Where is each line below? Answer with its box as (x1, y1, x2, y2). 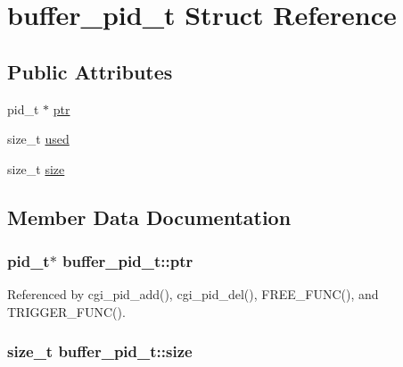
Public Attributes (7, 57, 173, 85)
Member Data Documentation (7, 203, 292, 230)
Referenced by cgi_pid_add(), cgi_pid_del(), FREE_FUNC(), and (7, 285, 379, 304)
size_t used (7, 129, 70, 148)
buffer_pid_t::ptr (62, 250, 193, 272)
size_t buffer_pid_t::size (7, 340, 193, 363)
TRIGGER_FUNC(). (7, 302, 126, 321)
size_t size (7, 159, 65, 178)
